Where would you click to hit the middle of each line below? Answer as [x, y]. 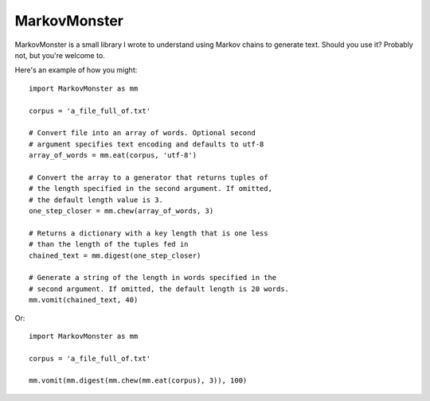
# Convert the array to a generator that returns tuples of [149, 177]
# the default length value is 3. [96, 200]
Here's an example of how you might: [76, 70]
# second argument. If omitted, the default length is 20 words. [159, 289]
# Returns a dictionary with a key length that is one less [149, 233]
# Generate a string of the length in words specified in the [153, 278]
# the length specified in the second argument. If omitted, [150, 189]
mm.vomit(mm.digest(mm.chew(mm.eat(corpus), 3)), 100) [138, 381]
